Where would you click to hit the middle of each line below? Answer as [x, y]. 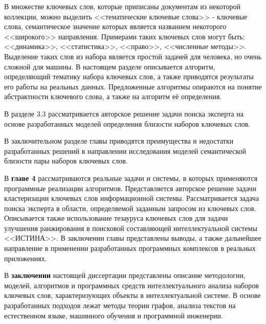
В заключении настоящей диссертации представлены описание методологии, [125, 275]
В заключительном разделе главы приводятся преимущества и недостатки [119, 141]
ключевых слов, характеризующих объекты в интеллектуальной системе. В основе [132, 295]
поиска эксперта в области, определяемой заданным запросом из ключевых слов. [130, 208]
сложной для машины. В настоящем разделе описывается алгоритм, [110, 66]
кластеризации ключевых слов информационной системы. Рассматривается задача [132, 198]
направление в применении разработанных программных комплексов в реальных [130, 248]
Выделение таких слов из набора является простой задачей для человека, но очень [133, 56]
